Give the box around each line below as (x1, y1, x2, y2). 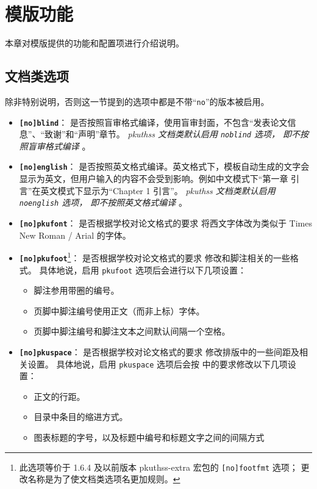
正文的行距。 (34, 389, 85, 402)
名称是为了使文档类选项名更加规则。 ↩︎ (27, 473, 180, 485)
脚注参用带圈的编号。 (34, 284, 119, 297)
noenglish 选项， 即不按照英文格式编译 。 (19, 196, 187, 209)
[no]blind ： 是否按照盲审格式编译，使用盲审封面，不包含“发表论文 (19, 115, 288, 128)
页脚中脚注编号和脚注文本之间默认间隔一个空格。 (34, 325, 230, 338)
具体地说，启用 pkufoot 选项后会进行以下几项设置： (39, 263, 246, 276)
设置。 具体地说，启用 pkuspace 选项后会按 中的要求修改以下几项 (27, 357, 288, 370)
